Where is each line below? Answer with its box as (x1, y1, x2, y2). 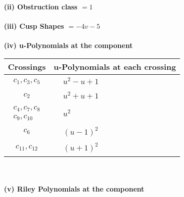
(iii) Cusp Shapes (4, 21, 64, 31)
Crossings (8, 60, 46, 72)
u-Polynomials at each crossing (53, 60, 176, 72)
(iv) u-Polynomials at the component (4, 40, 133, 50)
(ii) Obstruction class (4, 1, 78, 11)
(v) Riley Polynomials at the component (4, 184, 144, 194)
